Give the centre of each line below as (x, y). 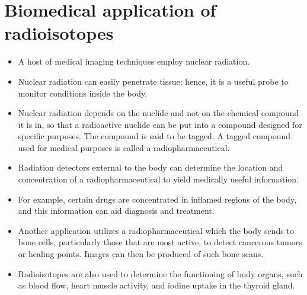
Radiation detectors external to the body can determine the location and (151, 167)
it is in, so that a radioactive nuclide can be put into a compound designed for (160, 124)
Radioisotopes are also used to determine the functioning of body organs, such (160, 273)
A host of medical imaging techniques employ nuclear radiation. (134, 61)
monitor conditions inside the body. (83, 93)
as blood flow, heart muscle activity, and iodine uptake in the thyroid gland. (156, 285)
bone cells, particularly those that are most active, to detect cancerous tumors (160, 242)
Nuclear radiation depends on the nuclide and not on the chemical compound (159, 113)
